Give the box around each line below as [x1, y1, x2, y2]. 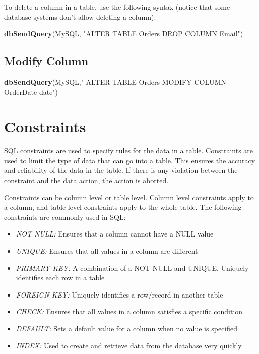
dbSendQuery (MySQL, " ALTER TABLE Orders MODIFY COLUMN [4, 76, 227, 87]
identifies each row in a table [16, 272, 105, 283]
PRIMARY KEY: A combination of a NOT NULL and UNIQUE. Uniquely [16, 262, 249, 273]
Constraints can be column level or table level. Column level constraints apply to [4, 192, 254, 202]
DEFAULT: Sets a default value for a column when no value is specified [16, 323, 237, 334]
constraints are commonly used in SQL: [4, 211, 126, 222]
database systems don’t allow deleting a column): [4, 11, 156, 22]
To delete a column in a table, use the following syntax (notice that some [4, 2, 230, 12]
